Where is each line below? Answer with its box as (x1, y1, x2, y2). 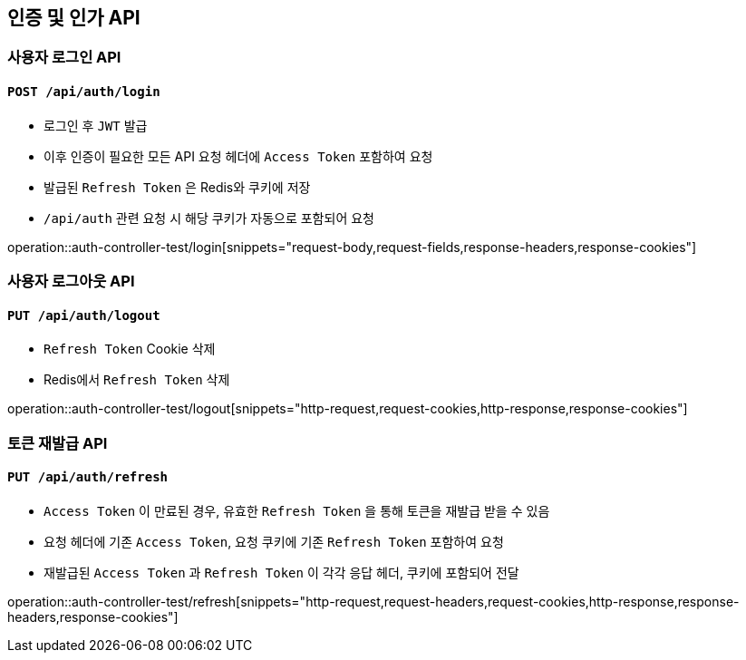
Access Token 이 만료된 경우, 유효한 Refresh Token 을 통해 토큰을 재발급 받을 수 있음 (44, 502, 550, 519)
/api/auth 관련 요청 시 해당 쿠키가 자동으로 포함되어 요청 (44, 209, 374, 226)
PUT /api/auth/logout (7, 307, 160, 323)
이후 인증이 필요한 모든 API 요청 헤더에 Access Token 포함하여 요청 (44, 148, 433, 164)
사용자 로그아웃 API (7, 272, 135, 291)
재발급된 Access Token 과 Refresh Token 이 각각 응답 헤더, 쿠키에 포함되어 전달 (44, 564, 519, 580)
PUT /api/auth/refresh (7, 470, 169, 485)
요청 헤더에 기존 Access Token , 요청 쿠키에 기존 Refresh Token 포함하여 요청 (44, 533, 504, 549)
